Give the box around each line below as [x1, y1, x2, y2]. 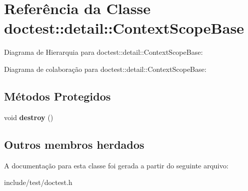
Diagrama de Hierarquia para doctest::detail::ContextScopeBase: [4, 47, 203, 57]
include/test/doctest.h [4, 177, 72, 187]
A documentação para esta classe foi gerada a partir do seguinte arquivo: [4, 160, 229, 170]
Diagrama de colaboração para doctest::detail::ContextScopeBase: [4, 63, 207, 74]
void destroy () [4, 112, 53, 122]
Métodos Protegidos [4, 88, 111, 104]
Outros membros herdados [4, 136, 144, 152]
